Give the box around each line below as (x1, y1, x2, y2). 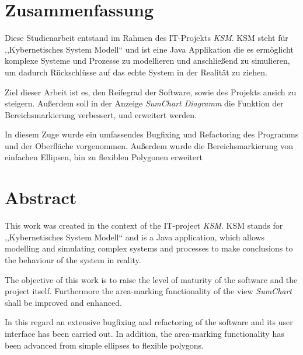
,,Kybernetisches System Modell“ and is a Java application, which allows (5, 230, 265, 243)
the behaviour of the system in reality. (5, 253, 141, 266)
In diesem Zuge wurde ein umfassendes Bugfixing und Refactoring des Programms (5, 128, 299, 140)
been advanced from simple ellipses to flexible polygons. (5, 339, 204, 351)
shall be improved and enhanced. (5, 296, 122, 308)
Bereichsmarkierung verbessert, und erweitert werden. (5, 108, 197, 120)
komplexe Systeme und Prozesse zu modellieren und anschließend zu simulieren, (5, 54, 290, 67)
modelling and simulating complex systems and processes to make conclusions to (5, 242, 293, 254)
